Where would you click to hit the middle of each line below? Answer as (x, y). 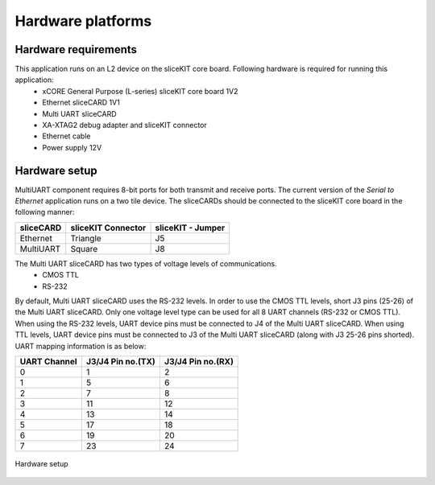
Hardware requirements (76, 49)
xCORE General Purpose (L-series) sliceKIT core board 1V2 (140, 91)
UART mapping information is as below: (81, 346)
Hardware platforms (83, 21)
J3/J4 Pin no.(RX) (199, 362)
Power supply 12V (72, 147)
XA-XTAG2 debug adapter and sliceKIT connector (124, 125)
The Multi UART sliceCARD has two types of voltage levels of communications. (146, 263)
